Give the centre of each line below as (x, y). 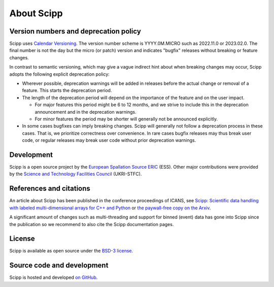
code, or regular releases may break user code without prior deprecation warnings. (109, 140)
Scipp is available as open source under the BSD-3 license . (71, 251)
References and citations (50, 189)
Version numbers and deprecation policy (75, 31)
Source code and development (59, 265)
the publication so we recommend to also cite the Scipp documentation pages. (92, 224)
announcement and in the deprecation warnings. (85, 112)
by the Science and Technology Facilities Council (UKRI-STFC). (76, 174)
